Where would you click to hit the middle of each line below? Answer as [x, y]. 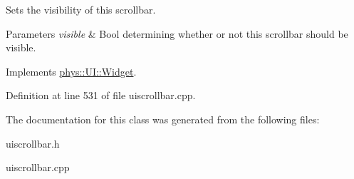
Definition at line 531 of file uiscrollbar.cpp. [101, 95]
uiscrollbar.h [33, 143]
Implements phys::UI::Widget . [71, 71]
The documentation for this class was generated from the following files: [163, 119]
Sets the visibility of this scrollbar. [81, 9]
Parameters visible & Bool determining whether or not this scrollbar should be [177, 33]
